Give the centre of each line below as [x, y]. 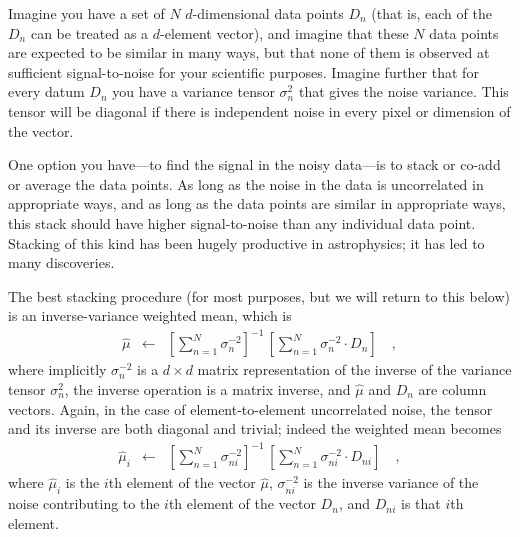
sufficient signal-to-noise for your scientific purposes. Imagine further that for [243, 71]
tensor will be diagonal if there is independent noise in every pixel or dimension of [259, 110]
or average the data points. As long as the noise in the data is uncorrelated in [246, 183]
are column [452, 389]
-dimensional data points [268, 13]
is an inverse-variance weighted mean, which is [150, 315]
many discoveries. [61, 262]
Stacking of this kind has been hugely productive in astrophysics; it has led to [246, 242]
